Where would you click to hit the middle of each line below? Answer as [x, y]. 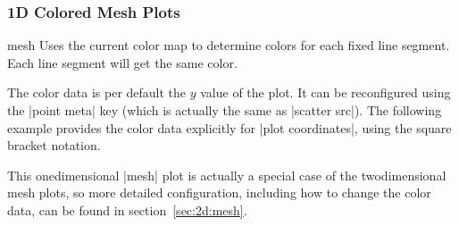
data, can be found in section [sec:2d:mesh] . [127, 209]
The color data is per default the [97, 92]
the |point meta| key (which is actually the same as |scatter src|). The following [225, 110]
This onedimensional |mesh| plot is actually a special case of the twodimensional [227, 175]
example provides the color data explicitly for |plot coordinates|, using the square [229, 127]
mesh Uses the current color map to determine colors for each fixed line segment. [229, 45]
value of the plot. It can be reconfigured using [325, 92]
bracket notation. [54, 145]
